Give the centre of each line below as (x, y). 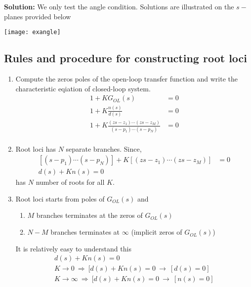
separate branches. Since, (104, 148)
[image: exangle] (32, 32)
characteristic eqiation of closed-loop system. (83, 88)
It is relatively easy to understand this (73, 248)
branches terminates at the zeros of (89, 215)
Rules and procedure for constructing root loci (126, 58)
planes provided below (38, 16)
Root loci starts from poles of (60, 198)
